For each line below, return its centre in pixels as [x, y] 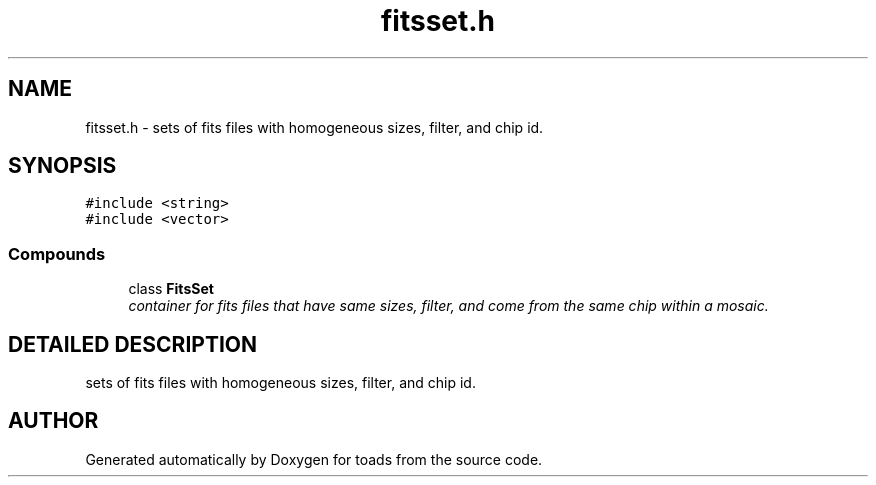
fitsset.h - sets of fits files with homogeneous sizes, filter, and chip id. [314, 127]
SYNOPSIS [62, 166]
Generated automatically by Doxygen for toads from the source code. [314, 459]
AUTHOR [53, 421]
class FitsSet [171, 289]
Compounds [57, 253]
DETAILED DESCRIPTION [133, 344]
